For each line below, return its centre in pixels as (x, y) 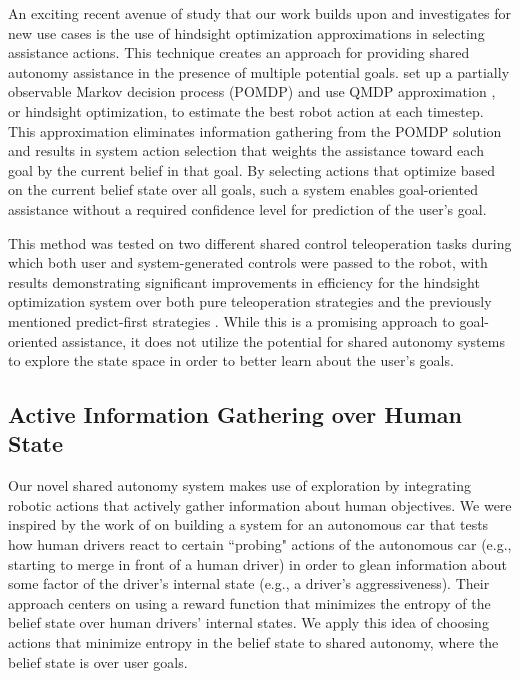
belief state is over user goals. (98, 661)
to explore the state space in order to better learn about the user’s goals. (231, 360)
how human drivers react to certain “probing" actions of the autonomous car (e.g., (260, 544)
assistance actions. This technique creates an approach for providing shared (239, 52)
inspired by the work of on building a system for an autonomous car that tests (248, 524)
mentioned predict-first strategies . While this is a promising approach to (231, 320)
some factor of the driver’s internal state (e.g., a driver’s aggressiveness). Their (249, 583)
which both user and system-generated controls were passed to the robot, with (248, 262)
